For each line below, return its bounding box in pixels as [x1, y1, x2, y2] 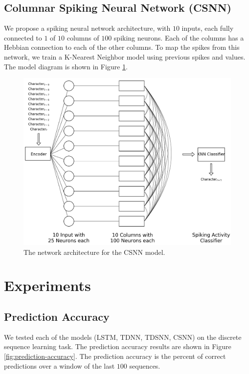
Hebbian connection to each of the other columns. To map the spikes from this [4, 42, 240, 52]
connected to [4, 32, 42, 42]
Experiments [4, 275, 91, 295]
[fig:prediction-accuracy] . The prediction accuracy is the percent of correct [4, 351, 226, 361]
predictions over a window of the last [4, 360, 115, 371]
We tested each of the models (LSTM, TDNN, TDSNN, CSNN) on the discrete [4, 332, 242, 342]
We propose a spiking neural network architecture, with [4, 23, 171, 33]
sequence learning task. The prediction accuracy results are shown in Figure [4, 341, 231, 352]
